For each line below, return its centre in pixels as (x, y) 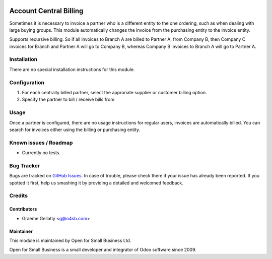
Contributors (23, 209)
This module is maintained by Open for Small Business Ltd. (70, 240)
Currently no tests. (41, 153)
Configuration (27, 82)
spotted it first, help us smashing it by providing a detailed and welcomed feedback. (96, 183)
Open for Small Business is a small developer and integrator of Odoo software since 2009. (103, 250)
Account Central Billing (46, 11)
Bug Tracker (25, 165)
